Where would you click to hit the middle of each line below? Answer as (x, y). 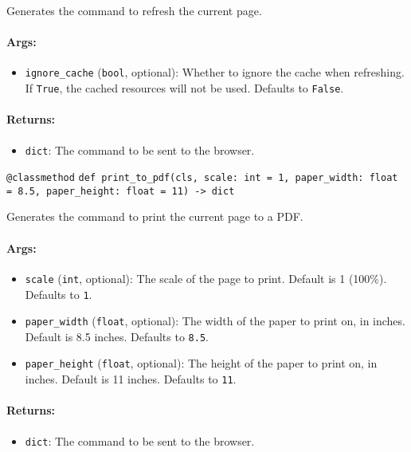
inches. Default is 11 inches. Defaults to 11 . (131, 379)
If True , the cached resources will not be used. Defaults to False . (184, 88)
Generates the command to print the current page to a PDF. (155, 216)
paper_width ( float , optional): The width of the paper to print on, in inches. (215, 321)
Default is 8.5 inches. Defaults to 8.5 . (117, 336)
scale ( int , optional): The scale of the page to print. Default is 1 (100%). (206, 278)
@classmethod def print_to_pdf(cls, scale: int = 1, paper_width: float (202, 178)
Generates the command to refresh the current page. (134, 10)
